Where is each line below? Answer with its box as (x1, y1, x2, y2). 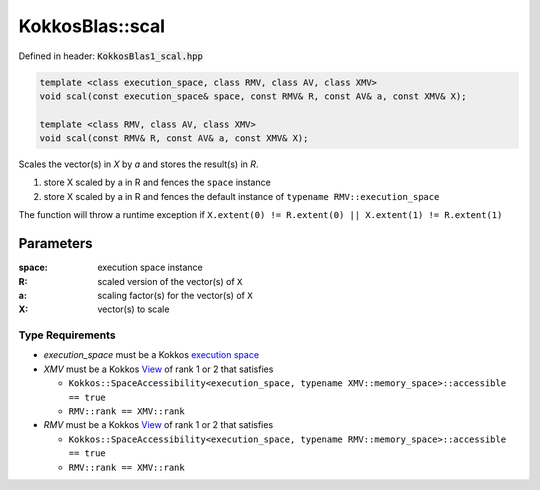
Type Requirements (18, 328, 116, 342)
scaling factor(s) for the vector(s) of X (97, 289, 254, 301)
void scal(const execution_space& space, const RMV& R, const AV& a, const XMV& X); (39, 90, 467, 102)
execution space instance (97, 261, 204, 274)
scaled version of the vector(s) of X (97, 275, 243, 287)
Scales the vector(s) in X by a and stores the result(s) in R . (18, 158, 259, 170)
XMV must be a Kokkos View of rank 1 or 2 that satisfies (43, 363, 274, 375)
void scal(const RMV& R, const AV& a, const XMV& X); (39, 133, 309, 144)
